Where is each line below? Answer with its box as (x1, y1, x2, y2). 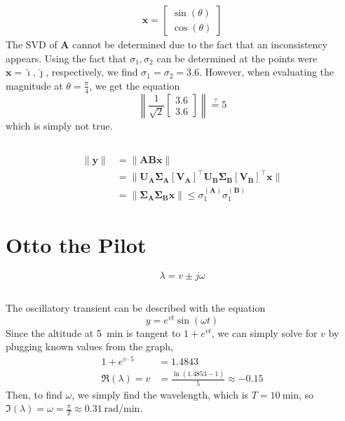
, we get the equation (89, 78, 180, 92)
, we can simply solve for (211, 325, 318, 340)
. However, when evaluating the (198, 64, 334, 79)
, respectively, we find (46, 64, 138, 79)
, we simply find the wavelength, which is (72, 387, 249, 401)
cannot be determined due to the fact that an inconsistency (72, 37, 327, 52)
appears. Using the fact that (6, 50, 127, 65)
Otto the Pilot (6, 230, 147, 258)
